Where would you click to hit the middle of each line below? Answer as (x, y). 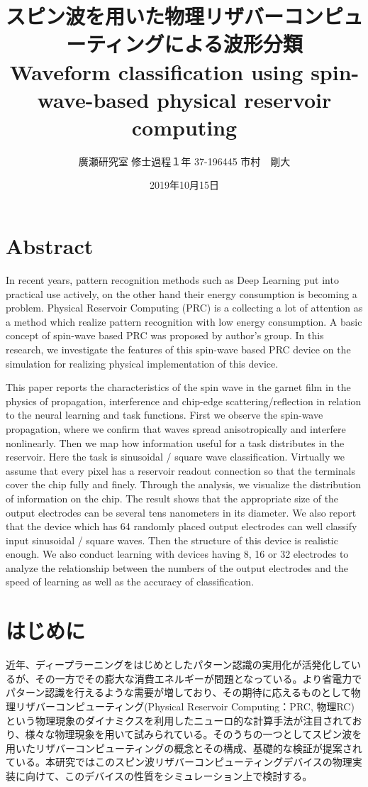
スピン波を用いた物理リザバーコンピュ (185, 16)
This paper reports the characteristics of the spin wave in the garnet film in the (178, 387)
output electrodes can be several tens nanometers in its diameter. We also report (181, 512)
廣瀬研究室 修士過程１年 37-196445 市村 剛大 (184, 161)
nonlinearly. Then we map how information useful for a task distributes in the (175, 442)
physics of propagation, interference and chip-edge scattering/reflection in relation (184, 401)
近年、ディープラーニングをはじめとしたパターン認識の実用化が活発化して (179, 665)
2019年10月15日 (184, 185)
